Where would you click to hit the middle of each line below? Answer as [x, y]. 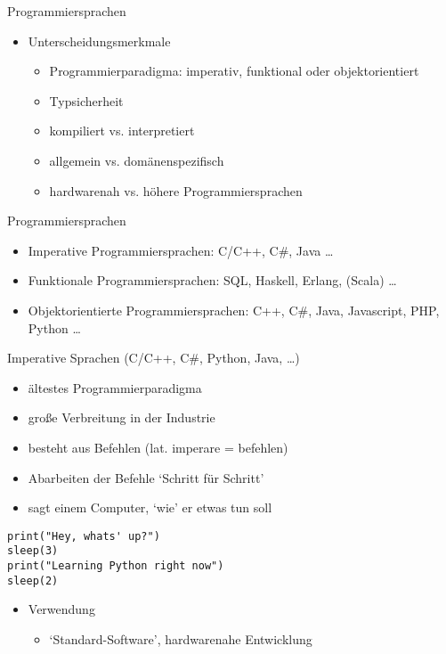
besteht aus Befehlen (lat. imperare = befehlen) [158, 447]
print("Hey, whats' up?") [84, 536]
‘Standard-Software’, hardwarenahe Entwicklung [181, 638]
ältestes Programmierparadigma [115, 387]
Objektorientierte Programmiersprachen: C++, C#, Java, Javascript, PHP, [234, 310]
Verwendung [61, 609]
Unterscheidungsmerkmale [99, 41]
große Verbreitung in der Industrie [122, 417]
